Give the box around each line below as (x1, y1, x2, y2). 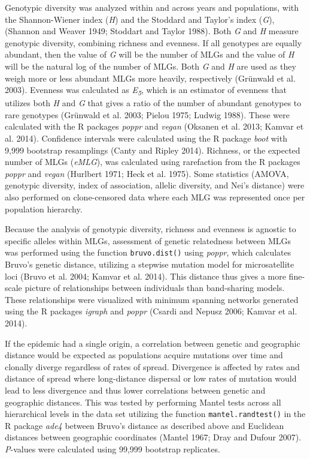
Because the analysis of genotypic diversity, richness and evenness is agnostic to (5, 223, 296, 235)
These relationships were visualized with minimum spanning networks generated (5, 293, 299, 305)
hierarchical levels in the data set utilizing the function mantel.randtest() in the (5, 407, 306, 420)
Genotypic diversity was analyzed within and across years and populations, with (5, 1, 299, 13)
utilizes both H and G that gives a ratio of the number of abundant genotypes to (5, 97, 302, 109)
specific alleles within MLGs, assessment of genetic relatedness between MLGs (5, 234, 291, 247)
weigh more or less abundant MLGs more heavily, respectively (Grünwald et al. (5, 71, 296, 84)
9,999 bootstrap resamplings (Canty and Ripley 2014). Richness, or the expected (5, 143, 300, 156)
